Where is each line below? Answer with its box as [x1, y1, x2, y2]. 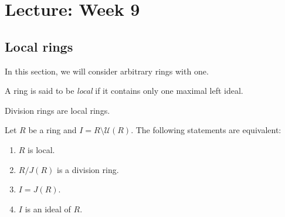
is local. [28, 143, 55, 155]
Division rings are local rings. [5, 104, 110, 116]
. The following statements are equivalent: [131, 124, 281, 136]
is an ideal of [25, 202, 71, 215]
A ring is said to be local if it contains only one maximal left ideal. [5, 84, 243, 97]
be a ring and [28, 124, 77, 136]
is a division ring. [56, 163, 119, 175]
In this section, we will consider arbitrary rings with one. [5, 65, 209, 77]
